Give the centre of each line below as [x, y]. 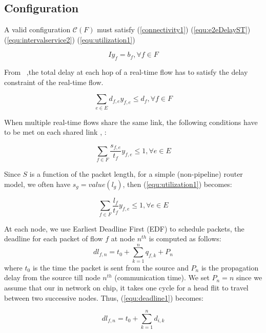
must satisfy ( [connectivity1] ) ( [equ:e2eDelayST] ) [174, 29]
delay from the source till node [52, 277]
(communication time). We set [162, 277]
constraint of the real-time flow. [54, 82]
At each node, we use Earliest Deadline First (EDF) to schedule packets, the [124, 228]
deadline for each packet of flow [54, 238]
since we [249, 277]
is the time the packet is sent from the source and [110, 267]
